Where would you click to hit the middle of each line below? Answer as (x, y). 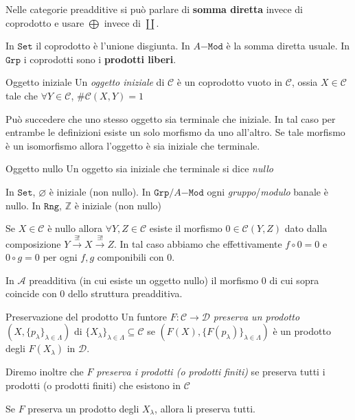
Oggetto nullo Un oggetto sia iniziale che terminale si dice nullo (139, 168)
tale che (22, 95)
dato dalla (306, 228)
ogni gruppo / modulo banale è (267, 191)
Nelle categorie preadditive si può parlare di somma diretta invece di (154, 9)
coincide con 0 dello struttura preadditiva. (94, 293)
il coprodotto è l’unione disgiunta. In (113, 46)
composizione (33, 243)
